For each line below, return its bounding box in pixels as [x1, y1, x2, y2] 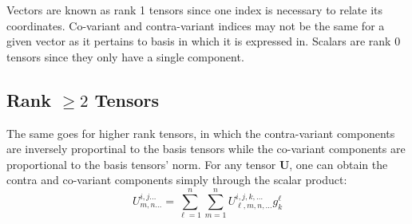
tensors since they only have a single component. [6, 48, 244, 65]
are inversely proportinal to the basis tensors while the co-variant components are [6, 140, 406, 157]
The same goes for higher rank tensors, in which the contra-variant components [6, 124, 395, 141]
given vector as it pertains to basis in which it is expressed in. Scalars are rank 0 [6, 33, 401, 49]
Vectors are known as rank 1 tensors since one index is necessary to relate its [6, 2, 383, 18]
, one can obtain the [289, 155, 388, 172]
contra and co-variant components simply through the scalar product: [6, 171, 347, 188]
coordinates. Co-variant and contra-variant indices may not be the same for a [6, 17, 385, 33]
